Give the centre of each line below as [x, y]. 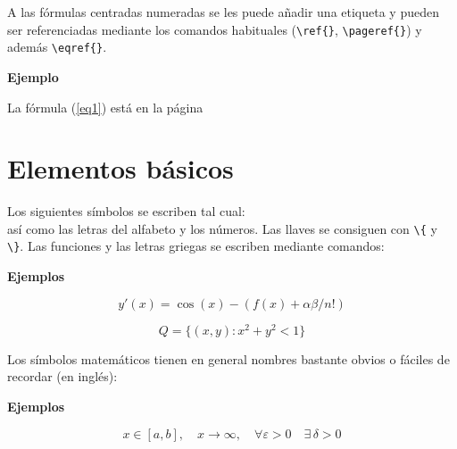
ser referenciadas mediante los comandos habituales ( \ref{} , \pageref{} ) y [215, 29]
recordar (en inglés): [62, 376]
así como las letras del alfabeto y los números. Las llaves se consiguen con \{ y [222, 228]
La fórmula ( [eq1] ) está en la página [105, 107]
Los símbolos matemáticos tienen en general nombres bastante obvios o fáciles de [228, 358]
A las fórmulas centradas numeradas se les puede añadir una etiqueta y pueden [223, 12]
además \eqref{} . [57, 47]
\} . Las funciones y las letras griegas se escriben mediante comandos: [196, 246]
